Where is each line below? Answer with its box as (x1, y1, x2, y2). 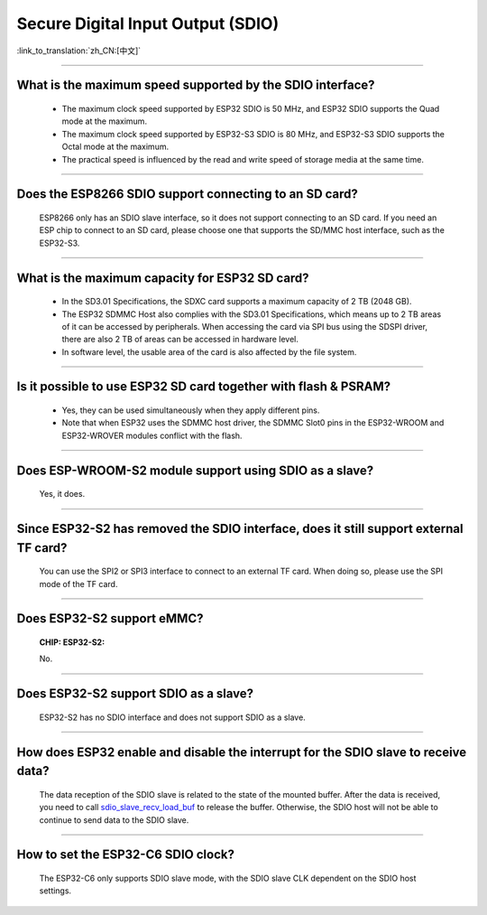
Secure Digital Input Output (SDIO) (16, 14, 280, 33)
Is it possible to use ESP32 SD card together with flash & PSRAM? (16, 379, 391, 395)
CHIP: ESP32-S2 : (39, 637, 106, 648)
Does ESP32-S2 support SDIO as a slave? (16, 686, 254, 702)
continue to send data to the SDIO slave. (39, 814, 189, 826)
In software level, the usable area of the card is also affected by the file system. (61, 346, 357, 357)
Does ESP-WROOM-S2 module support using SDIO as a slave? (16, 462, 374, 478)
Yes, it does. (39, 489, 86, 500)
